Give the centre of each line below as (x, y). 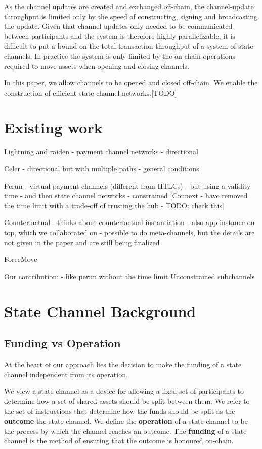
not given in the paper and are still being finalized (82, 242)
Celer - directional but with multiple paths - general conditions (102, 169)
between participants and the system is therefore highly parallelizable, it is (120, 36)
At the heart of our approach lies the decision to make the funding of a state (123, 364)
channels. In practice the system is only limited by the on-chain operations (120, 55)
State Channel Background (100, 311)
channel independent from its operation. (66, 374)
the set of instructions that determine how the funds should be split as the (120, 411)
